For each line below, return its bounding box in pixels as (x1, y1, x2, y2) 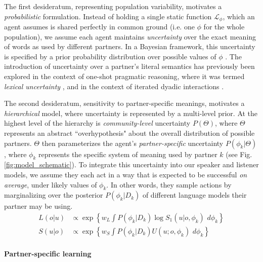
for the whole (203, 21, 245, 32)
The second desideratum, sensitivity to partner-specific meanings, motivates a (4, 98, 245, 108)
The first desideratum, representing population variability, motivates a (4, 1, 222, 11)
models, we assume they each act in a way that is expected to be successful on (4, 169, 247, 179)
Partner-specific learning (4, 248, 92, 258)
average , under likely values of (4, 179, 97, 190)
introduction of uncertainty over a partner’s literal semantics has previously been (4, 61, 255, 71)
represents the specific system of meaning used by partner (38, 148, 217, 159)
